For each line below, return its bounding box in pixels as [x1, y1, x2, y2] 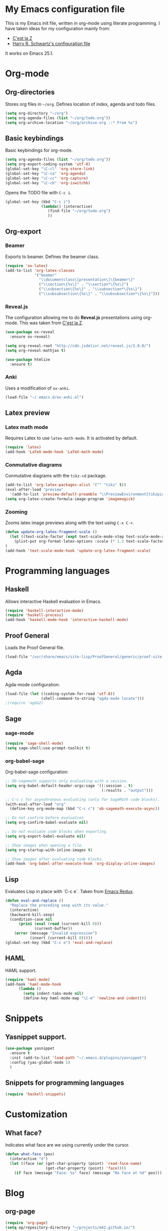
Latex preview [5, 409, 50, 417]
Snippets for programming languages [5, 1078, 124, 1087]
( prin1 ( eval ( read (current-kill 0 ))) [18, 921, 101, 927]
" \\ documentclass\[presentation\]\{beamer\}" [38, 277, 135, 282]
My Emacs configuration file [5, 4, 125, 15]
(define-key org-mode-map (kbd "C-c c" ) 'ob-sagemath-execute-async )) [9, 806, 160, 811]
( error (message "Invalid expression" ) [14, 931, 97, 936]
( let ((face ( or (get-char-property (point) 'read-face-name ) [9, 1161, 142, 1166]
